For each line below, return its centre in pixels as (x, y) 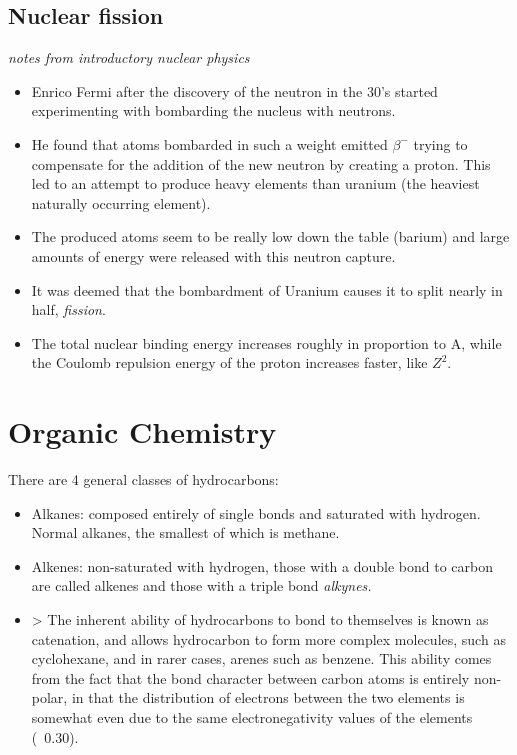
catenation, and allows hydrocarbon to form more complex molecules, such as (268, 638)
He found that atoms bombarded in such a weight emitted (209, 143)
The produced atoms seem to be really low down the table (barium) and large (270, 236)
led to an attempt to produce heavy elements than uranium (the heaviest (255, 183)
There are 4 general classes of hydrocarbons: (143, 479)
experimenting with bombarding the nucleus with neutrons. (213, 110)
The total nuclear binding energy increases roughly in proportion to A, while (266, 342)
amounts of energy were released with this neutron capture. (213, 255)
